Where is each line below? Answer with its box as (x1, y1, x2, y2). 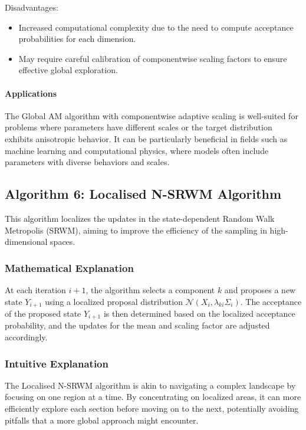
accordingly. (5, 331, 48, 343)
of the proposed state (5, 307, 81, 319)
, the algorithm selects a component (85, 283, 215, 296)
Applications (5, 87, 57, 99)
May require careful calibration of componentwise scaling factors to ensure (18, 52, 287, 64)
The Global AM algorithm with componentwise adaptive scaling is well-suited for (5, 109, 298, 122)
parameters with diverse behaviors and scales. (5, 156, 170, 168)
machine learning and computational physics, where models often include (5, 144, 269, 156)
